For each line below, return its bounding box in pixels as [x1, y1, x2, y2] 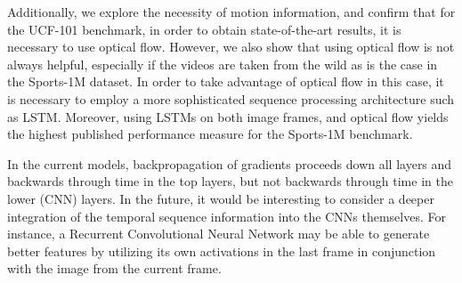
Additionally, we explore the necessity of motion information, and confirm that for [7, 3, 456, 20]
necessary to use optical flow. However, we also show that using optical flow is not [7, 37, 455, 56]
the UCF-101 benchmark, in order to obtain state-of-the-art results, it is [7, 20, 401, 38]
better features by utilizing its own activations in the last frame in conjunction [7, 241, 436, 260]
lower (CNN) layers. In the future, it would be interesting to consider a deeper [7, 189, 434, 207]
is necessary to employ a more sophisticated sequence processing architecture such [7, 89, 455, 108]
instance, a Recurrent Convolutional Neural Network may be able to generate [7, 224, 430, 243]
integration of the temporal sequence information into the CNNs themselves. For [7, 206, 446, 225]
